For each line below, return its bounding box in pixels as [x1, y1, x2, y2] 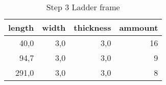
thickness [74, 22, 111, 33]
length [8, 22, 34, 33]
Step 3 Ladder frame [46, 1, 120, 13]
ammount [119, 22, 158, 33]
